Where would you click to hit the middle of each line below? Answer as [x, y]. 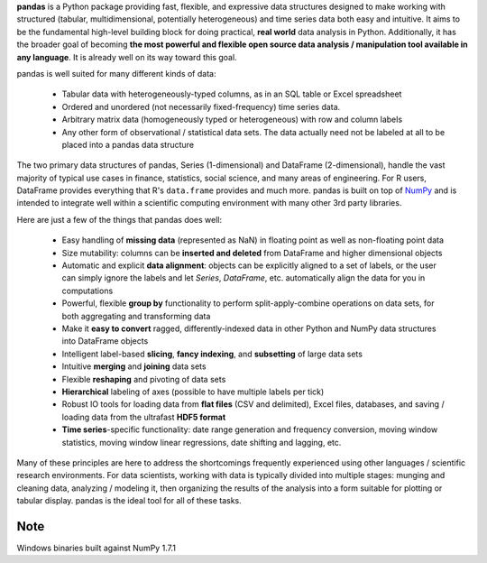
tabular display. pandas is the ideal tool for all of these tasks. [129, 501]
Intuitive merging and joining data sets [134, 366]
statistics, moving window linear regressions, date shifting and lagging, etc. [202, 442]
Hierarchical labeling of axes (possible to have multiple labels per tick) [193, 392]
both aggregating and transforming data [136, 316]
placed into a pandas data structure [128, 144]
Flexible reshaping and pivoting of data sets [144, 379]
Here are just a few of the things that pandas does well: [119, 219]
